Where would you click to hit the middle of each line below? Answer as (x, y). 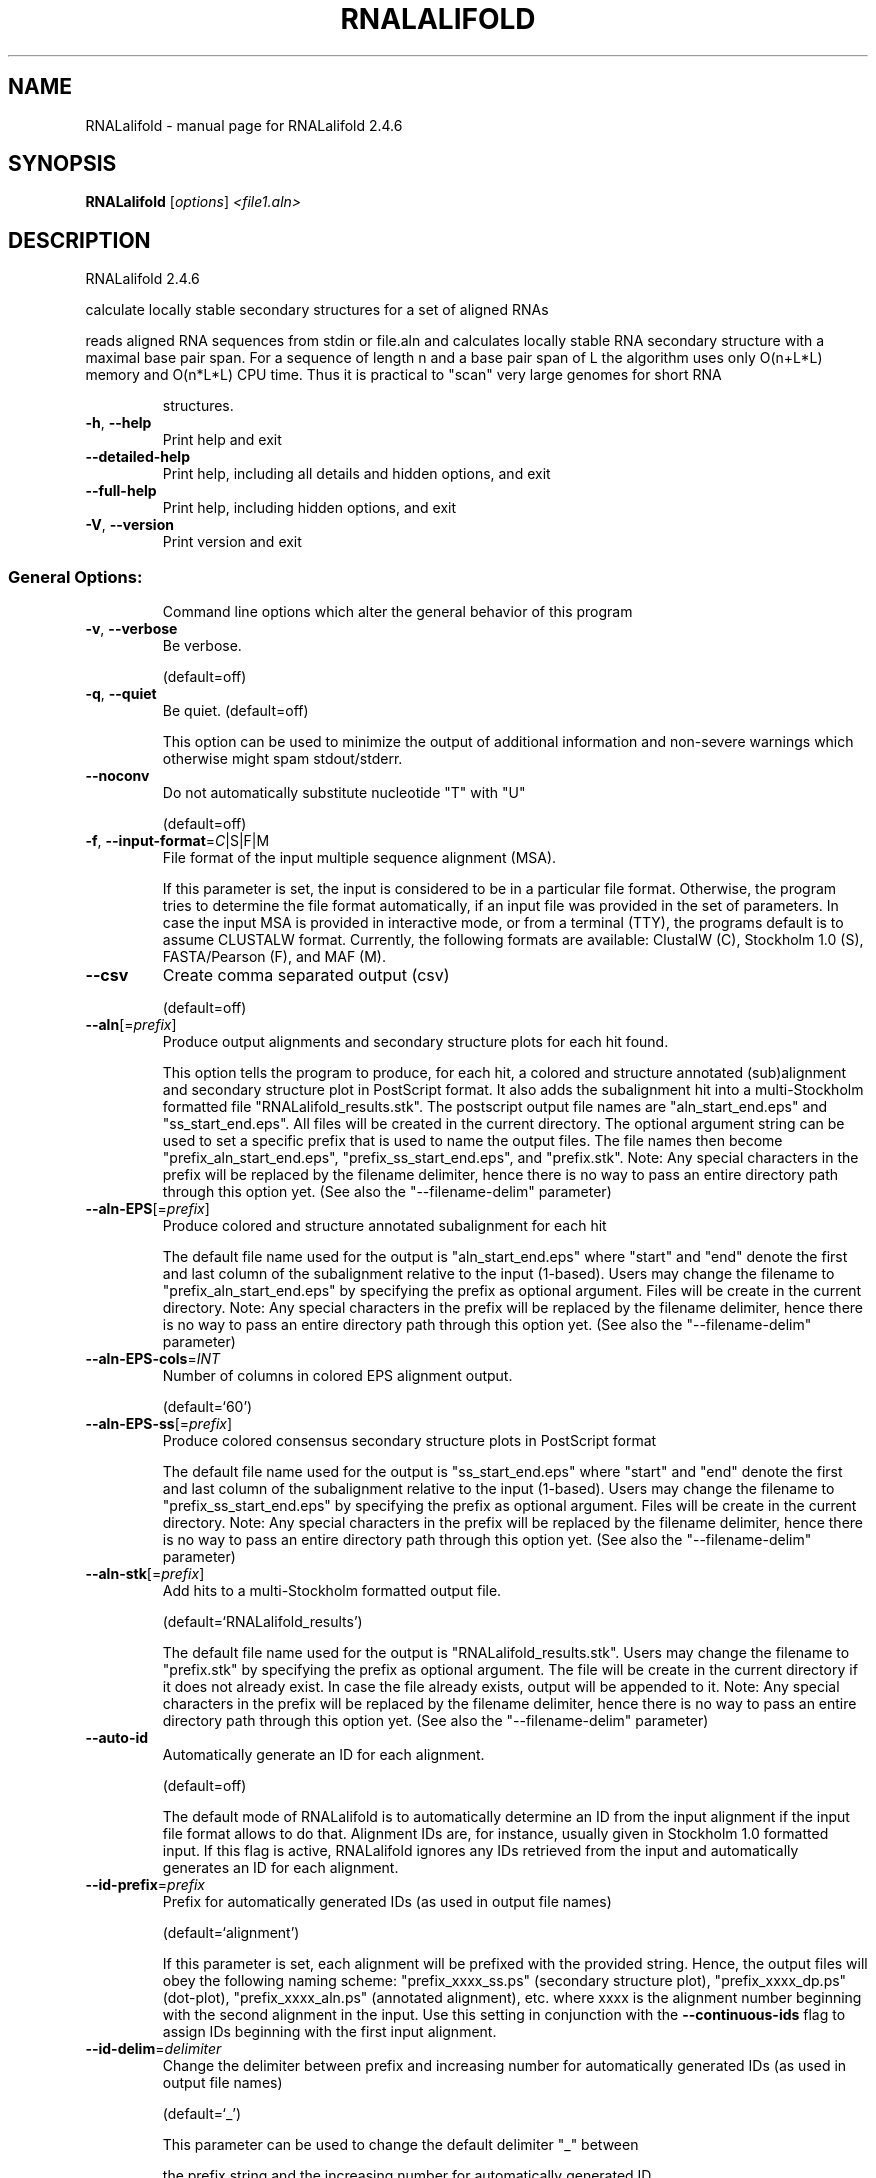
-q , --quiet (121, 694)
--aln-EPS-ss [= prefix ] (159, 1424)
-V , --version (129, 525)
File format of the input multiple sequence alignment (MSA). (359, 858)
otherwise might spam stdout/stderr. (282, 759)
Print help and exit (222, 440)
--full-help (121, 491)
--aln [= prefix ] (131, 1025)
